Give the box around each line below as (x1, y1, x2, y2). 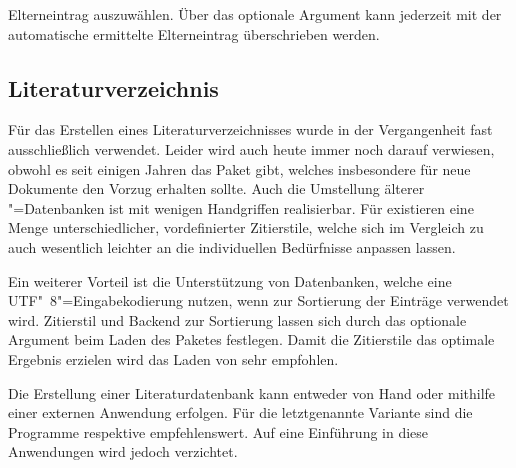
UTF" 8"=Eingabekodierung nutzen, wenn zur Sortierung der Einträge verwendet (8, 290, 509, 311)
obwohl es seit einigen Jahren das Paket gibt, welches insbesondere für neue (8, 158, 471, 179)
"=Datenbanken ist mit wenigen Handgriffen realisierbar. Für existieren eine (8, 197, 474, 218)
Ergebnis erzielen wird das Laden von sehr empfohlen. (8, 348, 339, 369)
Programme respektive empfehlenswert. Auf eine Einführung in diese (8, 421, 429, 442)
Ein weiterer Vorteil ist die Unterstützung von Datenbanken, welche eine (8, 270, 452, 291)
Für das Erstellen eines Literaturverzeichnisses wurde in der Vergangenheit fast (8, 119, 493, 140)
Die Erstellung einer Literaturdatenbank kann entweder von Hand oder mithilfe (8, 382, 496, 403)
